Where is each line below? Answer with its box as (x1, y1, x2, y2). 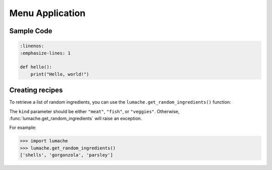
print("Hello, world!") (30, 71, 89, 77)
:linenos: (20, 43, 44, 49)
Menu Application (9, 8, 86, 19)
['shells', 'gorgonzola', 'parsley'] (20, 152, 113, 158)
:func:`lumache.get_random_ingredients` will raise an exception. (9, 116, 142, 121)
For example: (9, 125, 37, 131)
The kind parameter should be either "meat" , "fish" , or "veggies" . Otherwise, (9, 108, 180, 114)
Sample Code (9, 27, 52, 35)
